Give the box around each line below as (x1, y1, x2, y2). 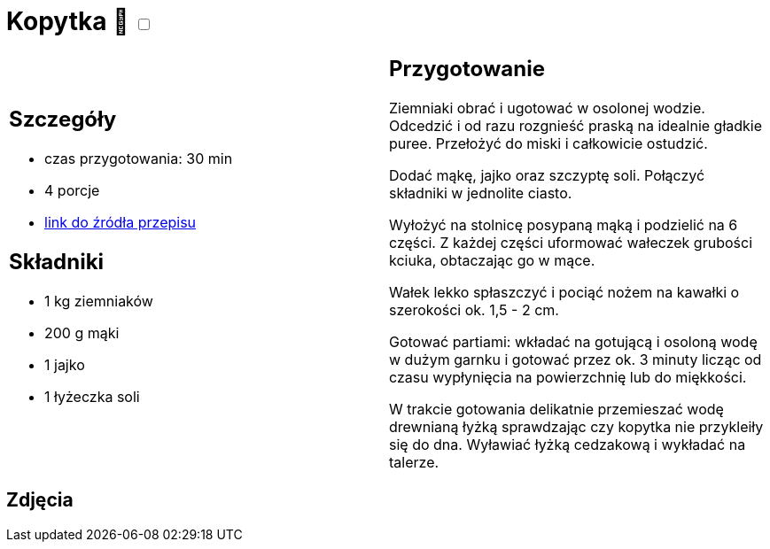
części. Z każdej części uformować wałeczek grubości (389, 233, 752, 251)
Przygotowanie (389, 55, 545, 81)
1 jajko (44, 356, 85, 375)
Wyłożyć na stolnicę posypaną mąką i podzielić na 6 (389, 215, 738, 234)
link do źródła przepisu (44, 213, 197, 232)
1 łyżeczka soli (44, 388, 140, 406)
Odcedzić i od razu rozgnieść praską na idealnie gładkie (389, 116, 763, 135)
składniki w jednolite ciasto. (389, 183, 572, 202)
